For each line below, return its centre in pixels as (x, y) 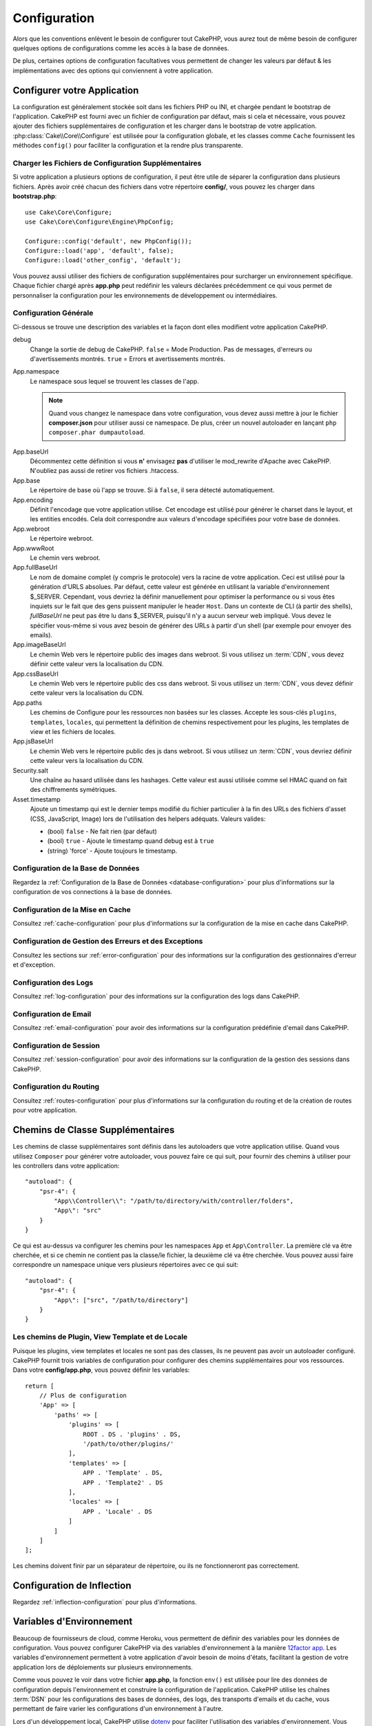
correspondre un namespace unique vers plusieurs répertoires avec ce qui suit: (126, 1265)
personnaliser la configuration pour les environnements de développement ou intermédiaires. (145, 295)
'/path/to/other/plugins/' (128, 1444)
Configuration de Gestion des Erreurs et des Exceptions (108, 941)
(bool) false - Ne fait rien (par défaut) (102, 831)
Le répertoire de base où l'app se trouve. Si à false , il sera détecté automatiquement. (152, 490)
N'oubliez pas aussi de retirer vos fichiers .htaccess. (104, 471)
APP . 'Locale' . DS (118, 1511)
